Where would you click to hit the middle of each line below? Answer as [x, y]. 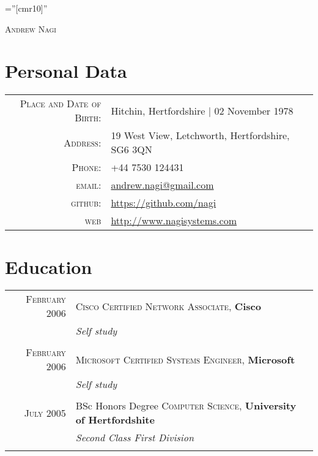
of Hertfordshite [115, 420]
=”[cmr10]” [26, 8]
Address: [83, 142]
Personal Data [66, 71]
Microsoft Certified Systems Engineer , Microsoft [185, 359]
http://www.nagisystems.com [174, 221]
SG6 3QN [131, 150]
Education [49, 266]
